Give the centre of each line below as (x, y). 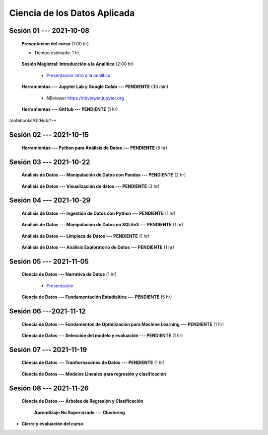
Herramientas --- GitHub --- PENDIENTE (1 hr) (70, 109)
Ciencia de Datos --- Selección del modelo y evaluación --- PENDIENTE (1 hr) (102, 336)
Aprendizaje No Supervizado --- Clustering (79, 412)
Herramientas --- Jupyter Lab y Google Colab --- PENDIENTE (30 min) (95, 87)
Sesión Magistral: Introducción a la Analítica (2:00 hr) (78, 64)
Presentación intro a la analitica (78, 75)
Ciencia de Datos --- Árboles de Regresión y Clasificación (82, 401)
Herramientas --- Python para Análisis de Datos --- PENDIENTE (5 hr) (94, 148)
